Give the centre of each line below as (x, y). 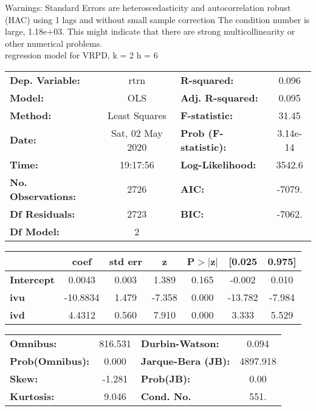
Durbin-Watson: (180, 343)
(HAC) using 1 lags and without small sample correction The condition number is (157, 19)
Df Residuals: (43, 213)
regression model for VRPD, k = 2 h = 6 (81, 55)
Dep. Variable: (45, 80)
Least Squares (137, 115)
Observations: (43, 196)
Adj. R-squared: (219, 97)
